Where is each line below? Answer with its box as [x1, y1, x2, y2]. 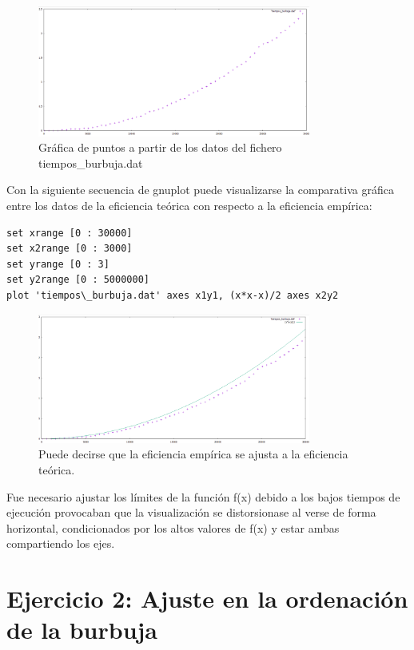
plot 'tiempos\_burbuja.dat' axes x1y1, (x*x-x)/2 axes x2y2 [6, 289, 339, 301]
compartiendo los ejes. [6, 535, 115, 552]
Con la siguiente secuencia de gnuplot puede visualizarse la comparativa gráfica [6, 181, 394, 198]
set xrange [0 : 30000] [6, 227, 133, 239]
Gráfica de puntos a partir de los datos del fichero [38, 139, 282, 156]
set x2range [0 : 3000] [6, 243, 133, 255]
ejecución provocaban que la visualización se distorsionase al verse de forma [6, 504, 376, 521]
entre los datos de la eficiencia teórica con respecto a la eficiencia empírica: [6, 197, 372, 213]
